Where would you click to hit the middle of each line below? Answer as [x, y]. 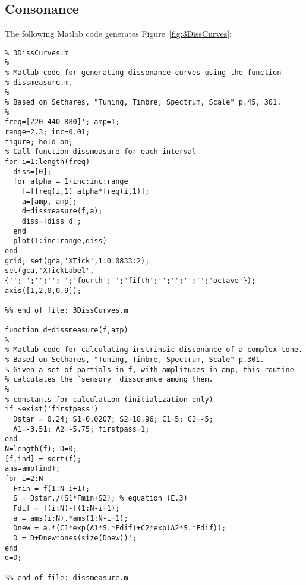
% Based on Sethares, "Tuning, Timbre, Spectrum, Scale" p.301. [135, 360]
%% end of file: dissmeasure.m [67, 578]
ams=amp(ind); [33, 469]
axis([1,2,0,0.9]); [43, 290]
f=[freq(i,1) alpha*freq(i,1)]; [86, 191]
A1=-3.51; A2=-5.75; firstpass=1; [81, 429]
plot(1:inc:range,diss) [60, 241]
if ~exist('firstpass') [52, 409]
